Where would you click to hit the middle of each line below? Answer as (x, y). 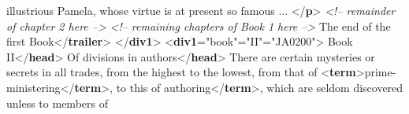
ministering (33, 87)
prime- (380, 72)
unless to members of (57, 103)
